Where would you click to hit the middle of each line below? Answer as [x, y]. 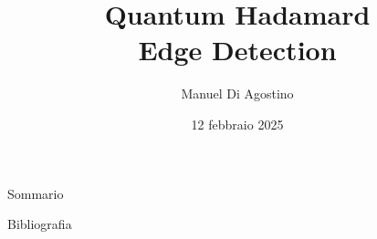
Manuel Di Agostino [237, 94]
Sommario [36, 193]
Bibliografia [40, 224]
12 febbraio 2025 [237, 124]
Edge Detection [237, 50]
